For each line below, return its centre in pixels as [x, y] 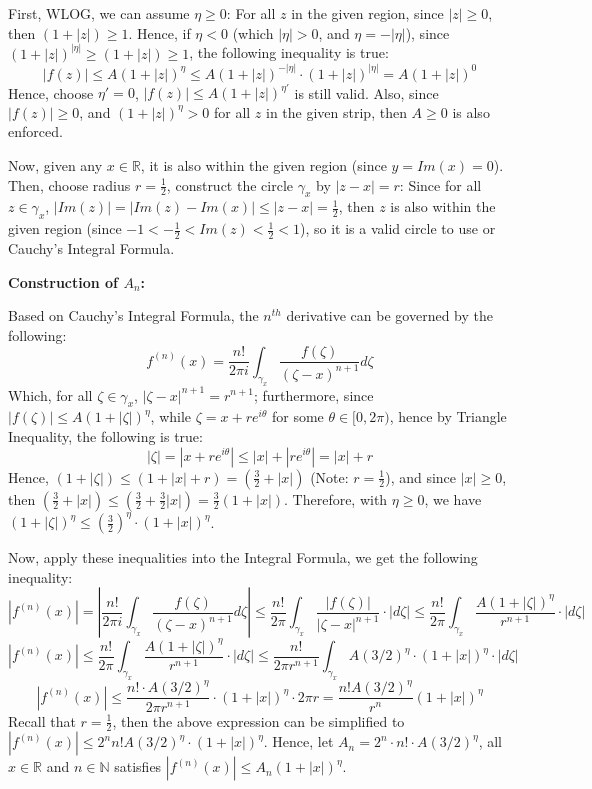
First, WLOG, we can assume [99, 13]
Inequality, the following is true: [105, 435]
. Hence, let [298, 741]
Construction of [63, 281]
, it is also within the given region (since [263, 164]
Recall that [42, 720]
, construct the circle [229, 184]
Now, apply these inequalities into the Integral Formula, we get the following [243, 557]
